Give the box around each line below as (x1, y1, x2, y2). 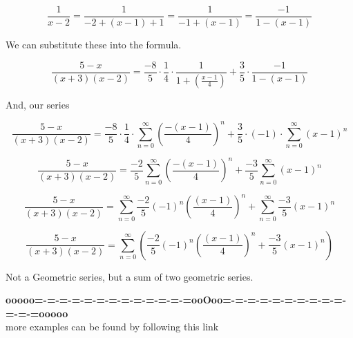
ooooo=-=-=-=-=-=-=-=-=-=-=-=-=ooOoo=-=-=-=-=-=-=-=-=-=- (6, 292, 347, 307)
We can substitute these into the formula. (6, 37, 182, 52)
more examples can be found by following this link (6, 319, 219, 334)
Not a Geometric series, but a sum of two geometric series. (6, 269, 254, 283)
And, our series (6, 97, 70, 111)
